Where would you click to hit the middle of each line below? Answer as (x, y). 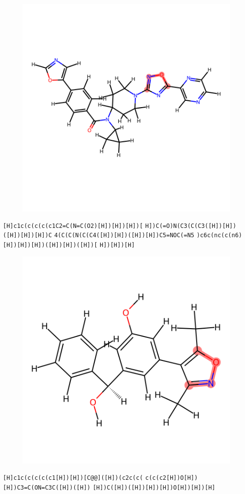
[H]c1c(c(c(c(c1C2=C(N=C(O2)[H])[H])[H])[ (73, 226)
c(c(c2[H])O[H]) (172, 478)
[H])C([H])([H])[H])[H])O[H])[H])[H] (154, 487)
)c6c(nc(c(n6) (219, 236)
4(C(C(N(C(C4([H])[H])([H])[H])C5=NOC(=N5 (124, 236)
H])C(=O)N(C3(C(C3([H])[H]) (191, 226)
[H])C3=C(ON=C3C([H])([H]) (47, 487)
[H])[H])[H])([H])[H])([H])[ (50, 245)
